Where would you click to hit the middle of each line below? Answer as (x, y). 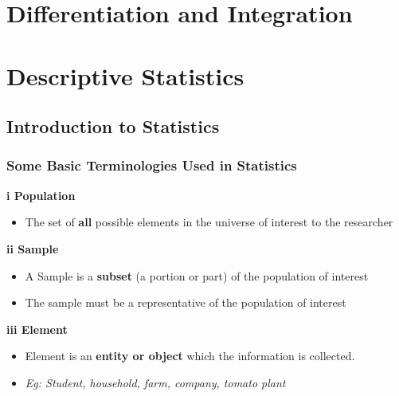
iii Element (37, 329)
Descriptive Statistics (125, 75)
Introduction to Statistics (113, 126)
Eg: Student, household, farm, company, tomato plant (155, 382)
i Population (41, 195)
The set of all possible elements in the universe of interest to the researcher (209, 222)
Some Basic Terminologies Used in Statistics (152, 165)
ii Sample (33, 248)
